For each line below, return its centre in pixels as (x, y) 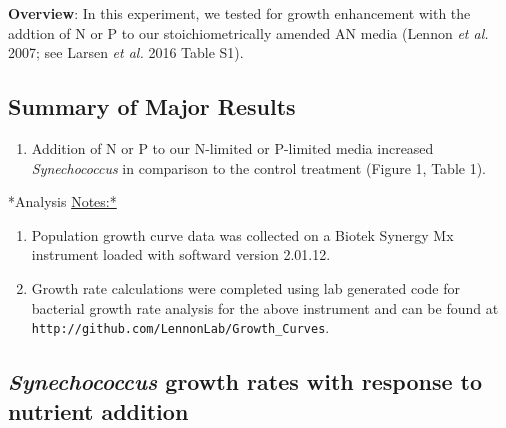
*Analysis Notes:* (62, 201)
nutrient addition (98, 410)
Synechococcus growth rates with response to (245, 381)
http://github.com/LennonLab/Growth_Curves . (180, 327)
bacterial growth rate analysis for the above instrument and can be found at (265, 307)
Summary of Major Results (152, 106)
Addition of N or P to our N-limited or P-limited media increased (232, 147)
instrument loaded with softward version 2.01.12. (181, 254)
